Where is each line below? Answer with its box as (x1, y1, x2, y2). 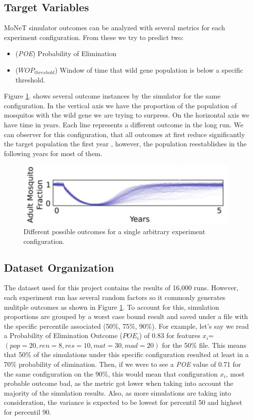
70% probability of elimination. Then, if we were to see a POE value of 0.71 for (4, 359, 241, 369)
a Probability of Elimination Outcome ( (4, 330, 123, 340)
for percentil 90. (4, 407, 51, 417)
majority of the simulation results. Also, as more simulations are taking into (4, 387, 232, 398)
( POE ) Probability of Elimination (15, 48, 117, 59)
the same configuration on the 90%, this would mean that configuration (4, 368, 218, 379)
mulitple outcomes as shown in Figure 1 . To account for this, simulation (4, 301, 219, 312)
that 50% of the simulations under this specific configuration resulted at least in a (4, 349, 249, 360)
